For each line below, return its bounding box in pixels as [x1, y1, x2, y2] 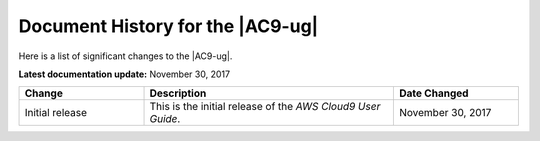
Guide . [149, 112, 181, 126]
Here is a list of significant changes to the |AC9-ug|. [18, 50, 233, 62]
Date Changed [398, 86, 469, 100]
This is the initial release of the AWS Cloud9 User [149, 100, 381, 114]
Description [149, 86, 207, 100]
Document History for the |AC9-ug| [18, 15, 319, 37]
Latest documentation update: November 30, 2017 [18, 68, 230, 80]
